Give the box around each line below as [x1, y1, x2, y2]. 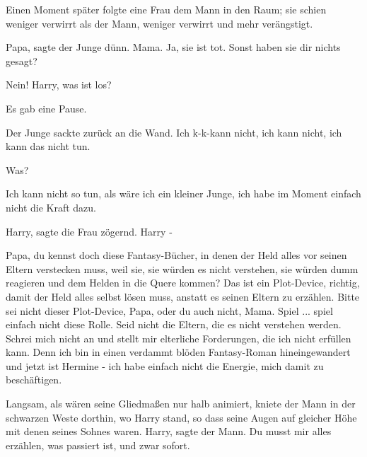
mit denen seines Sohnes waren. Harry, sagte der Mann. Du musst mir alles [6, 424, 332, 439]
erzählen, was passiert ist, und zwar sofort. [6, 437, 190, 452]
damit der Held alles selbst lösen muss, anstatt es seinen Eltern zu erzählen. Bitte [6, 289, 360, 303]
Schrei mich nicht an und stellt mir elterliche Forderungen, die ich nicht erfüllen [6, 330, 351, 345]
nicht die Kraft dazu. [6, 199, 97, 214]
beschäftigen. [6, 372, 62, 387]
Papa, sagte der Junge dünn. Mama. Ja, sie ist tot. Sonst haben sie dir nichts [6, 40, 341, 54]
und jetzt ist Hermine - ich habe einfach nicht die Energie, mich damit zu [6, 358, 324, 373]
